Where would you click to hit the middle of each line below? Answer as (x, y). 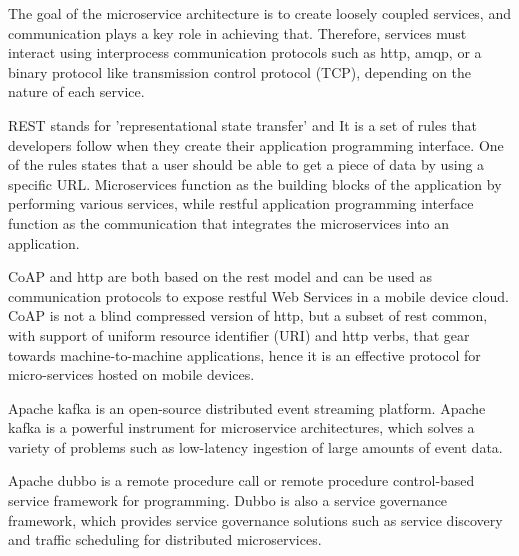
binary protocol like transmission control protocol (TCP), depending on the (240, 71)
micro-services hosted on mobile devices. (131, 374)
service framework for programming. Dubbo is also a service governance (228, 500)
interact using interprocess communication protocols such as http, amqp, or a (245, 52)
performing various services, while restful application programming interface (241, 203)
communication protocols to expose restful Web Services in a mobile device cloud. (258, 295)
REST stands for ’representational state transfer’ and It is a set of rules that (243, 124)
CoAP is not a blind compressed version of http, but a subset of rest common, (248, 315)
